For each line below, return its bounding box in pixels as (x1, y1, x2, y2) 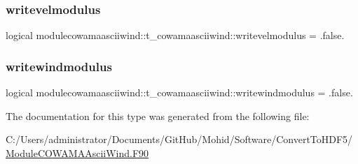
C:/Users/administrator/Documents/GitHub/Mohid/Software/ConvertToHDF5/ (6, 132, 353, 147)
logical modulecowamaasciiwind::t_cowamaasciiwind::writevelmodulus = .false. (6, 28, 345, 43)
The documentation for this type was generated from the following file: (6, 108, 310, 123)
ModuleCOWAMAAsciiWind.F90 (6, 145, 149, 160)
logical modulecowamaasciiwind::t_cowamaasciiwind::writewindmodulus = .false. (6, 85, 353, 100)
